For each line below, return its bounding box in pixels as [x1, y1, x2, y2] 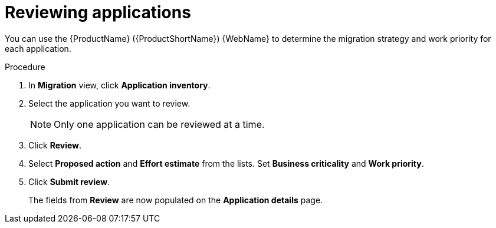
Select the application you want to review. [28, 98, 190, 108]
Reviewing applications [5, 2, 191, 22]
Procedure [5, 61, 45, 72]
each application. [5, 43, 71, 54]
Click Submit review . [28, 176, 110, 187]
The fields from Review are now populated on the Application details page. [28, 194, 323, 205]
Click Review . [28, 140, 82, 150]
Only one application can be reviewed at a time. [54, 118, 265, 130]
